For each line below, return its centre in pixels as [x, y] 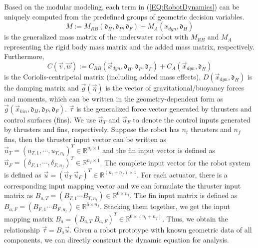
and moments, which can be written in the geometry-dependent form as [114, 98]
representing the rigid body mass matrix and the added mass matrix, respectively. [129, 46]
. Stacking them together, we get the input [165, 206]
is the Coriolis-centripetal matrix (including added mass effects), [103, 76]
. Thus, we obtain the [195, 218]
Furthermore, [24, 56]
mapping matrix [29, 218]
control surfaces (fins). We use [50, 119]
